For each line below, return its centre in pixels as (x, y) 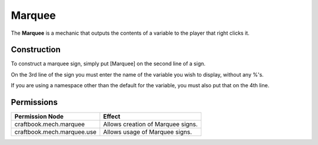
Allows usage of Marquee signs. (148, 132)
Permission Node (39, 117)
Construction (36, 50)
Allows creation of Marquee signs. (150, 124)
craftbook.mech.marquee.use (55, 132)
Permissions (34, 102)
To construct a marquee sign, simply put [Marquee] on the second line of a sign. (108, 64)
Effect (112, 117)
